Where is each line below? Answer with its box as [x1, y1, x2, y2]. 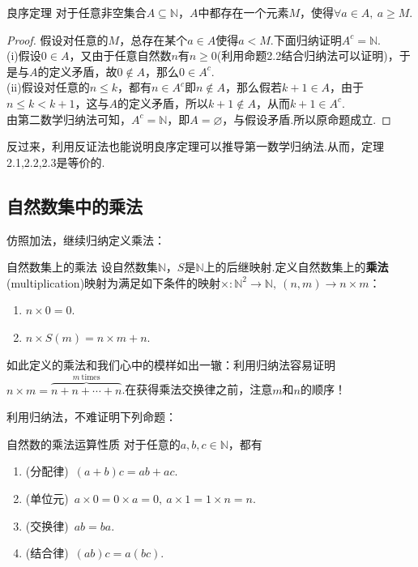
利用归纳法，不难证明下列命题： [6, 408, 177, 425]
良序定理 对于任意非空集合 [6, 4, 147, 20]
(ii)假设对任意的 [6, 79, 90, 96]
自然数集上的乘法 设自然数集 [6, 258, 158, 275]
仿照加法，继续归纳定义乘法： [6, 231, 165, 248]
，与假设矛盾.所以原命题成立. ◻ [222, 110, 391, 127]
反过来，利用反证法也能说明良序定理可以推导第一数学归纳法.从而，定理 [6, 138, 384, 155]
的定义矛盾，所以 [117, 94, 208, 111]
